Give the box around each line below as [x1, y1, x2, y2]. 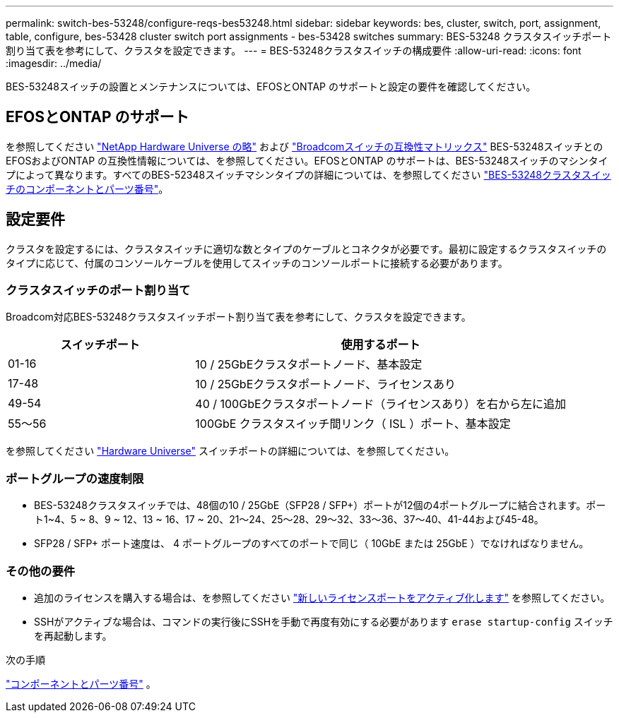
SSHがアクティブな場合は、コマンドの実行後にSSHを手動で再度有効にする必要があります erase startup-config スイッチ [34, 615, 613, 628]
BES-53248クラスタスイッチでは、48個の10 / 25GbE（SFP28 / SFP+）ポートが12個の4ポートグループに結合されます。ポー [34, 499, 606, 512]
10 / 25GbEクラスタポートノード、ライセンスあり [195, 377, 456, 392]
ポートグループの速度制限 [6, 471, 144, 486]
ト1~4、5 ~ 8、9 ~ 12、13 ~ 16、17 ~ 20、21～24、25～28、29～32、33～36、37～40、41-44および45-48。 [34, 513, 544, 526]
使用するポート [341, 337, 420, 352]
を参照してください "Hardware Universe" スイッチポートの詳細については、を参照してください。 [6, 445, 455, 457]
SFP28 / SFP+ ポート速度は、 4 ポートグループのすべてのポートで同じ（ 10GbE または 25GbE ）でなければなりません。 [34, 537, 589, 550]
